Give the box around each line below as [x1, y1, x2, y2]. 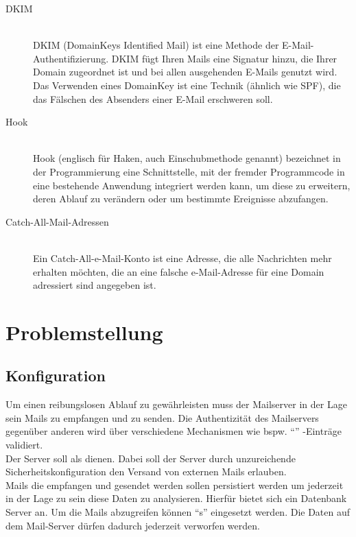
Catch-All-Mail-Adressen [5, 214, 109, 228]
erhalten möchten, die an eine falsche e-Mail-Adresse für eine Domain [33, 264, 324, 278]
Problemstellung [5, 318, 163, 346]
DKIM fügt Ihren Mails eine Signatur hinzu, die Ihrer [111, 51, 337, 65]
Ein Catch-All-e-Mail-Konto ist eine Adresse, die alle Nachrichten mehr [33, 250, 332, 265]
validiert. [5, 438, 43, 452]
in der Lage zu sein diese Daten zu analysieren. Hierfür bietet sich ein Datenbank [5, 491, 347, 505]
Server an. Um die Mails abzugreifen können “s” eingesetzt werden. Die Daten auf [5, 505, 351, 519]
